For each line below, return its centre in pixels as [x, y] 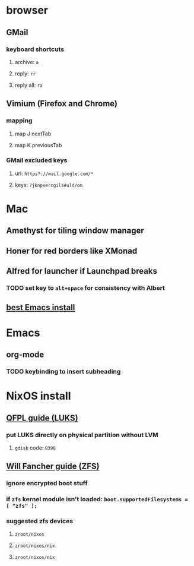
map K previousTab [38, 145]
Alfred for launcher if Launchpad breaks [82, 271]
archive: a [27, 62]
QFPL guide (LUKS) [42, 418]
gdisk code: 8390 [35, 448]
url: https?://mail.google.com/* [54, 173]
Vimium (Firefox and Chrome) [62, 104]
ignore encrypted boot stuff [47, 483]
